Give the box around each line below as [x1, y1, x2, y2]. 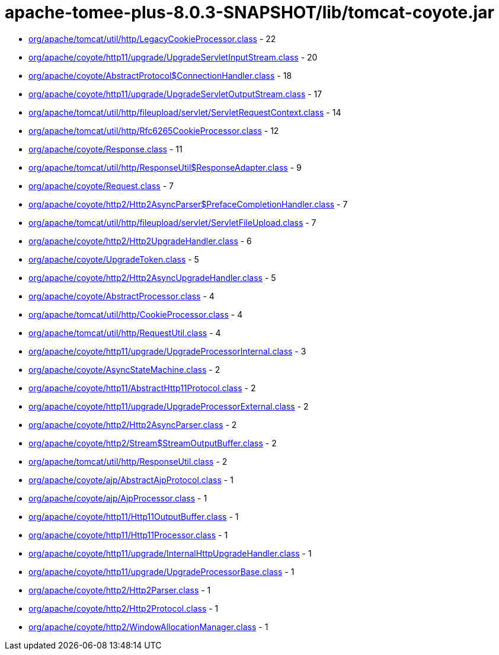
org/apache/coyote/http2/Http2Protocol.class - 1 [28, 603, 219, 614]
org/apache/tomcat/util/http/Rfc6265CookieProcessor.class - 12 [28, 125, 279, 136]
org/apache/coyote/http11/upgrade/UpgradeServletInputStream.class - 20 [28, 52, 318, 62]
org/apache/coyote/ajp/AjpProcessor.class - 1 [28, 493, 207, 503]
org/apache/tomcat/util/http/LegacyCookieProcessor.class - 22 [28, 33, 276, 44]
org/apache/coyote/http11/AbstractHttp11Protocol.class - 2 [28, 382, 256, 393]
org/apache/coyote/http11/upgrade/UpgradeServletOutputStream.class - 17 [28, 88, 322, 99]
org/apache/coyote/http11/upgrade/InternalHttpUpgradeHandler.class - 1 [28, 548, 312, 558]
